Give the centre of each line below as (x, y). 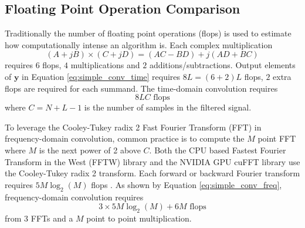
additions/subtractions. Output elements (222, 65)
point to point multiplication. (139, 218)
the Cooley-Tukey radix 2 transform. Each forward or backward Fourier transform (152, 173)
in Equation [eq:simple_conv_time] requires (101, 76)
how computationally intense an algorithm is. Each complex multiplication (139, 44)
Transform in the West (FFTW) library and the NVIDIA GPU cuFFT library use (152, 161)
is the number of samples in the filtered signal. (168, 107)
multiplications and (105, 65)
